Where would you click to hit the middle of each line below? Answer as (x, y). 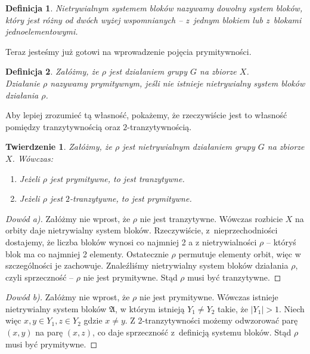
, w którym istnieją (150, 308)
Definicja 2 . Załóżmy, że (52, 71)
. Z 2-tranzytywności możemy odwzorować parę (211, 320)
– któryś (281, 241)
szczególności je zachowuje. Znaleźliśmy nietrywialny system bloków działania (147, 265)
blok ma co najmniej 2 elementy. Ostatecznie (87, 253)
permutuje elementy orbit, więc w (240, 253)
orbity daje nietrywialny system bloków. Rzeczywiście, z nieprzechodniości (142, 230)
